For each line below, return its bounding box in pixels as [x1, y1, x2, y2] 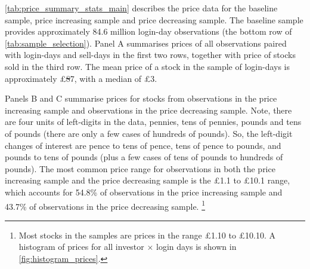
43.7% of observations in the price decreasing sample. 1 [5, 198, 206, 212]
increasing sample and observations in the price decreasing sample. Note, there [5, 103, 292, 116]
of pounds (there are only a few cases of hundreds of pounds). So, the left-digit [5, 127, 293, 139]
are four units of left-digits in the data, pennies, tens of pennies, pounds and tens [5, 115, 302, 128]
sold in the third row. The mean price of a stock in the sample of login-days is [5, 60, 290, 72]
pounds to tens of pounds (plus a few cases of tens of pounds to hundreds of [5, 151, 283, 163]
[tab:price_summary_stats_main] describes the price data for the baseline [5, 2, 278, 14]
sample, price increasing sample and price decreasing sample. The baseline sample [5, 13, 303, 26]
